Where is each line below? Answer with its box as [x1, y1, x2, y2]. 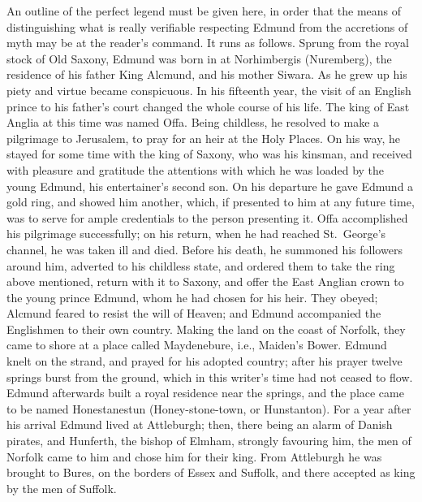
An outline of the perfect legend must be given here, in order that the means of [6, 2, 402, 19]
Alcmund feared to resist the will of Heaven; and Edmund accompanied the [6, 305, 381, 322]
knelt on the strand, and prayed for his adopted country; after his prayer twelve [6, 353, 403, 370]
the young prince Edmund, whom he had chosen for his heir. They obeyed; [6, 288, 378, 305]
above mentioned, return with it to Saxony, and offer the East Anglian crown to [6, 273, 404, 290]
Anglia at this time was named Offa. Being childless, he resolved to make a [6, 114, 380, 131]
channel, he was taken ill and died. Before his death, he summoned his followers [6, 240, 403, 257]
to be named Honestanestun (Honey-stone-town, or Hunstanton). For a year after [6, 400, 411, 417]
